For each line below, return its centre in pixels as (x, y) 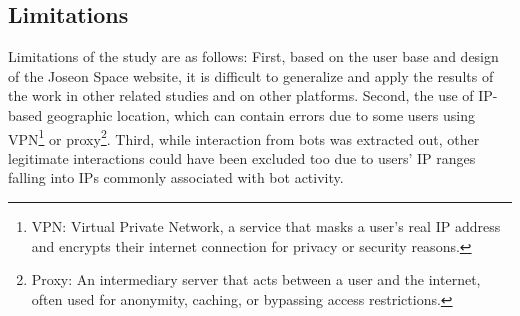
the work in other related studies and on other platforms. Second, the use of (241, 95)
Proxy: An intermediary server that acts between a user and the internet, (256, 279)
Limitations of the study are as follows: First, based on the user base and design (253, 56)
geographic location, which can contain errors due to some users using (260, 114)
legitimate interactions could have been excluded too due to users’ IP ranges (242, 157)
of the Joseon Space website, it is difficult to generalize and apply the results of (251, 75)
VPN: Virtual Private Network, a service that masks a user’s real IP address (266, 226)
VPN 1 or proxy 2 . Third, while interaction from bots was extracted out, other (244, 137)
